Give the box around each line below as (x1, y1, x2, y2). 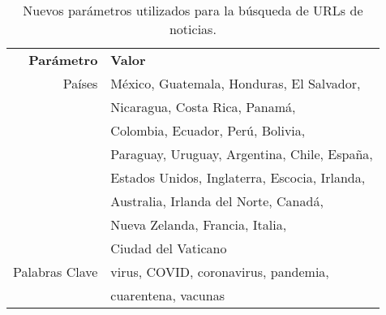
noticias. (169, 19, 217, 38)
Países (62, 74, 98, 93)
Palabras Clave (13, 262, 98, 281)
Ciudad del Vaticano (110, 239, 227, 257)
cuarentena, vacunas (110, 286, 225, 304)
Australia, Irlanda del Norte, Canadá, (110, 192, 324, 210)
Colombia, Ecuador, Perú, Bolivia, (110, 121, 306, 140)
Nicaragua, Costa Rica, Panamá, (110, 97, 296, 116)
